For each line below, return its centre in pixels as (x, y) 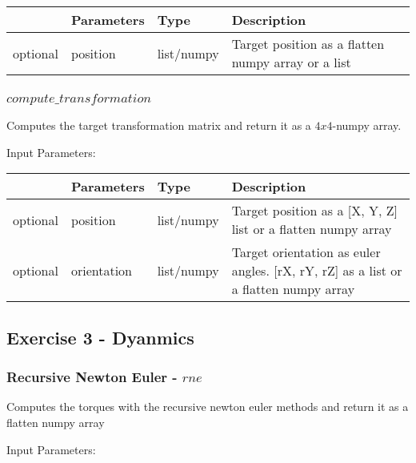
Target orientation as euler (306, 252)
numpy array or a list (291, 62)
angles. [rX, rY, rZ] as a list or (317, 271)
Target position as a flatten (308, 44)
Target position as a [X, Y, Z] (314, 211)
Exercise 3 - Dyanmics (100, 337)
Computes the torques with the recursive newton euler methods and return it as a (208, 407)
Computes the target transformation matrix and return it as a (159, 125)
